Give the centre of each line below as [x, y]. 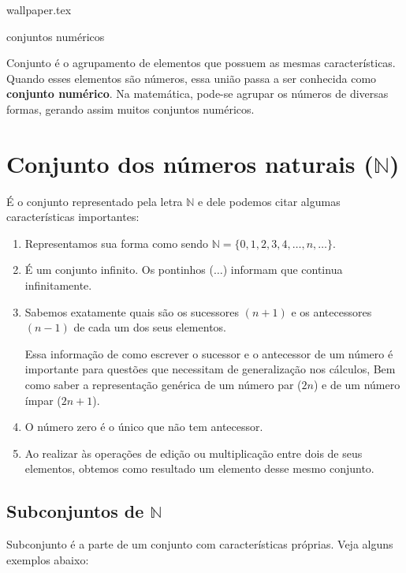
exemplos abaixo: [48, 559]
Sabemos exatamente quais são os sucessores [132, 311]
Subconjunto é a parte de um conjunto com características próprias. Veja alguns [200, 544]
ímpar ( [43, 400]
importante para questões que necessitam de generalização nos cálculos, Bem [210, 369]
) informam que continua [283, 270]
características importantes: [73, 217]
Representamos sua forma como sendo [117, 243]
